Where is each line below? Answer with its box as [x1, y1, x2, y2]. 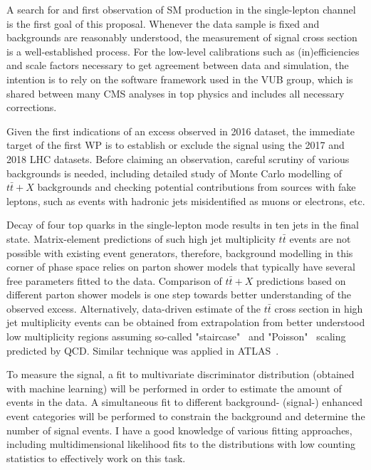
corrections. [6, 100, 57, 115]
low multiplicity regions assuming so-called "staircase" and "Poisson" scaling [6, 329, 346, 344]
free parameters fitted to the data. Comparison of [6, 273, 222, 288]
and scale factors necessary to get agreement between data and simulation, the [6, 58, 349, 73]
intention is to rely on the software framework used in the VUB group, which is [6, 71, 353, 86]
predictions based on [256, 273, 346, 288]
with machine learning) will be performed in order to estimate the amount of [6, 380, 342, 395]
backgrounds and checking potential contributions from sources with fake [37, 179, 356, 194]
